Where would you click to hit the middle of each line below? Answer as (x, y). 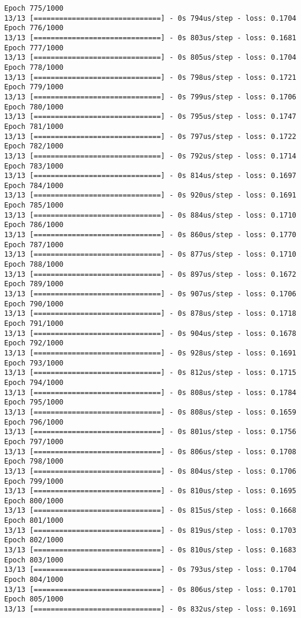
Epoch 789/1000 (34, 284)
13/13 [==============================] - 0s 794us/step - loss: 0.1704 (150, 18)
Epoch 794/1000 (34, 382)
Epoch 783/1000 (34, 166)
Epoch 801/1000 (34, 521)
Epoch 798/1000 (34, 462)
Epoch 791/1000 (34, 323)
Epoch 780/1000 (34, 107)
